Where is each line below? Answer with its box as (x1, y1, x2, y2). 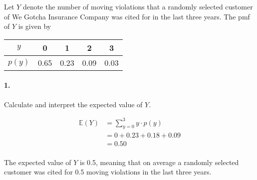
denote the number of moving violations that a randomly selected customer (22, 1, 253, 11)
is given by (18, 21, 51, 31)
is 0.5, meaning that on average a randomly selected (80, 157, 239, 167)
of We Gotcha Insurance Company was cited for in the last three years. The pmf (4, 11, 250, 21)
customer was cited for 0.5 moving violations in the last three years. (4, 167, 212, 177)
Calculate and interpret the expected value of (4, 99, 143, 109)
